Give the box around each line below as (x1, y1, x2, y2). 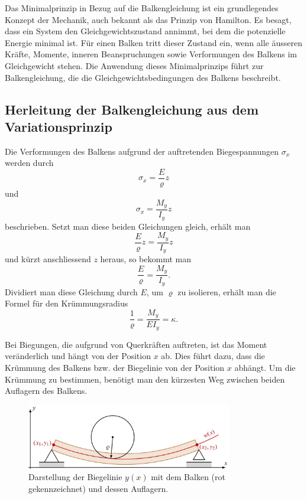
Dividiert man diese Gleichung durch (5, 285, 138, 298)
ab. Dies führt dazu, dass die (161, 350, 265, 362)
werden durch (5, 156, 54, 169)
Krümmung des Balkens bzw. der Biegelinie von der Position (5, 361, 225, 373)
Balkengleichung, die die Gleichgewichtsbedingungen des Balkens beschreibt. (5, 71, 281, 83)
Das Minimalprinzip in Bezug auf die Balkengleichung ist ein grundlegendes (5, 2, 279, 14)
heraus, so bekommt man (100, 253, 191, 265)
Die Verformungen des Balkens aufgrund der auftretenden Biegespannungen (5, 145, 279, 157)
